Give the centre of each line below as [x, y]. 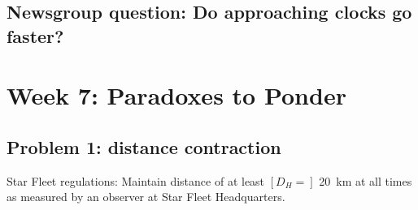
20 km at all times [366, 180]
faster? [35, 35]
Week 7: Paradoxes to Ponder [176, 95]
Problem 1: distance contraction [144, 146]
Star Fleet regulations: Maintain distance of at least [136, 180]
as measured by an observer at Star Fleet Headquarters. [146, 197]
